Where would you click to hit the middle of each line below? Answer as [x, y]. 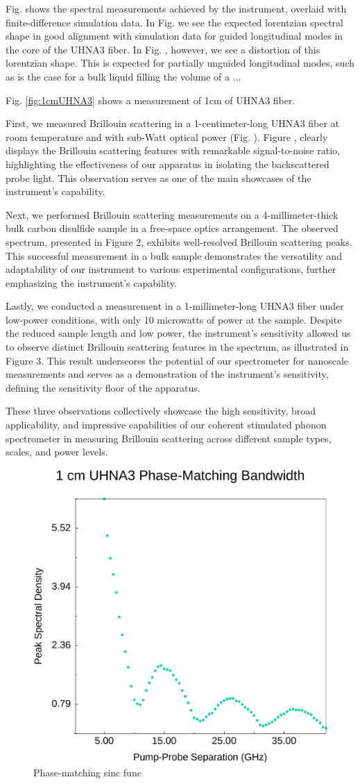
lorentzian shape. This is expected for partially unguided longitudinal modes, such [180, 63]
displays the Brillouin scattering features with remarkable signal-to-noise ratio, [173, 150]
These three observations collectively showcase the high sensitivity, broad [161, 411]
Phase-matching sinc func [87, 773]
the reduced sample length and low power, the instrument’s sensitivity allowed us [178, 333]
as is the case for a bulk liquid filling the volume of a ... [123, 76]
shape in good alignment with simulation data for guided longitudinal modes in [174, 36]
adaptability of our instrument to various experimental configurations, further [171, 269]
